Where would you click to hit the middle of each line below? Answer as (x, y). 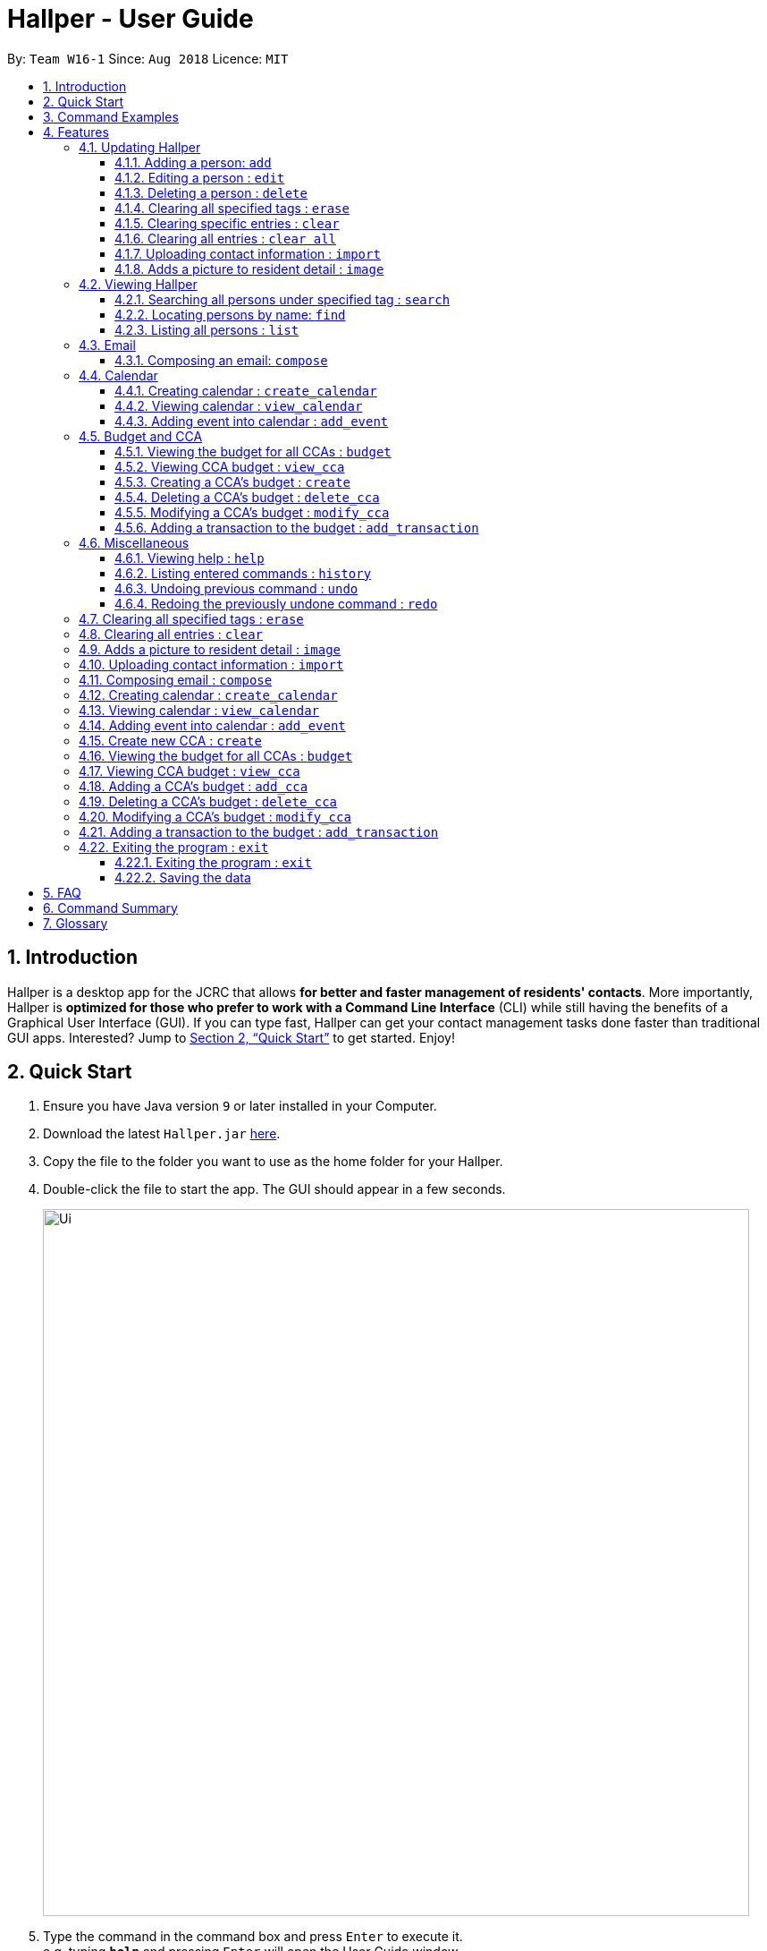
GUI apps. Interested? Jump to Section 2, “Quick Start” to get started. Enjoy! (231, 1037)
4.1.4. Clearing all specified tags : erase (232, 208)
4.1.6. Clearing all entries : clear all (226, 238)
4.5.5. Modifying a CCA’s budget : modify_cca (252, 512)
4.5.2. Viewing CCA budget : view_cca (230, 466)
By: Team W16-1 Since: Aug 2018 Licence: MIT (148, 58)
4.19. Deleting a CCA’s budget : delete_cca (208, 801)
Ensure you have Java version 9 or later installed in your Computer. (240, 1106)
